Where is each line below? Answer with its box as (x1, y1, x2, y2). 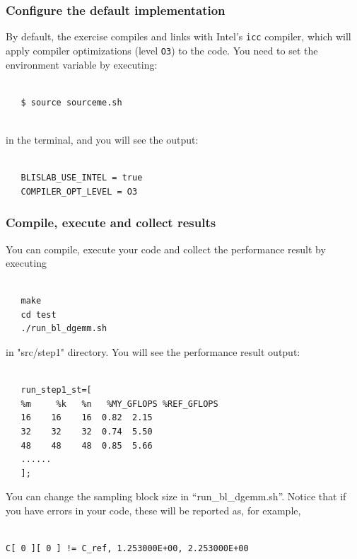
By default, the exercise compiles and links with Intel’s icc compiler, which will (6, 29, 351, 44)
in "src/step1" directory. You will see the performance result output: (6, 345, 300, 359)
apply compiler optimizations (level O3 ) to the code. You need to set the (6, 42, 318, 57)
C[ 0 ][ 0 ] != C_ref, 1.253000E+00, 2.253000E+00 (6, 543, 249, 554)
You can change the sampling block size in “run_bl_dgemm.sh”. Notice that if (6, 489, 346, 504)
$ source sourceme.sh (21, 97, 122, 108)
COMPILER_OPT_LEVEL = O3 (21, 186, 138, 197)
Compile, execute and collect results (6, 214, 216, 231)
